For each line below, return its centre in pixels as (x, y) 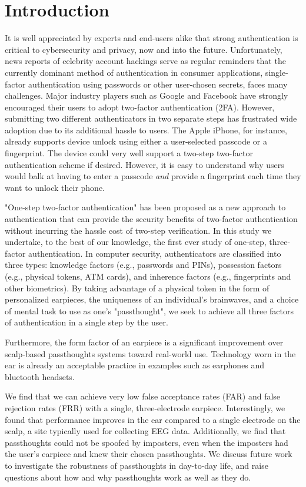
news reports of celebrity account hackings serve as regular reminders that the (145, 61)
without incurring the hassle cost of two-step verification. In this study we (138, 230)
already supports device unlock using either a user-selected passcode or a (136, 141)
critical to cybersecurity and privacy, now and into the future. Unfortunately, (144, 49)
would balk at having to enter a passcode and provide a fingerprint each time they (153, 176)
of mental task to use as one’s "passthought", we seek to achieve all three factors (149, 310)
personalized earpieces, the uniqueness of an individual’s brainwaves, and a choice (152, 299)
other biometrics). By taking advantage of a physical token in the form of (137, 288)
